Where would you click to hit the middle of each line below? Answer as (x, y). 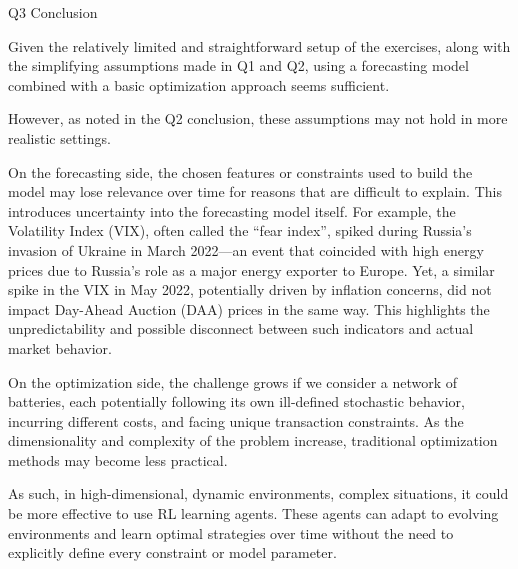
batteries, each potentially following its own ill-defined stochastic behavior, (236, 401)
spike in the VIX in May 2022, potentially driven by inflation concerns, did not (250, 289)
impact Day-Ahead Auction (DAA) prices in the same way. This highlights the (249, 308)
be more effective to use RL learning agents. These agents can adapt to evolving (253, 513)
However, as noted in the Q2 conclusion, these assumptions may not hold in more (258, 118)
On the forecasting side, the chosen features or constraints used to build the (240, 171)
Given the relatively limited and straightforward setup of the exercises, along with (259, 45)
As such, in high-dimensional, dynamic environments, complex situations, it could (258, 493)
